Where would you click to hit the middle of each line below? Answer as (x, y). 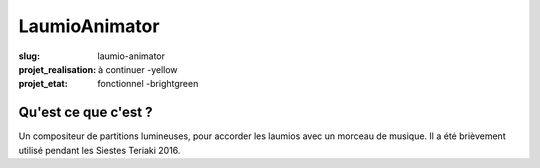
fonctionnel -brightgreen (148, 84)
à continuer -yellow (138, 69)
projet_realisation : (57, 69)
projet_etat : (43, 84)
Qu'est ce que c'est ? (85, 112)
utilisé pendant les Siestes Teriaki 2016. (99, 150)
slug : (29, 56)
